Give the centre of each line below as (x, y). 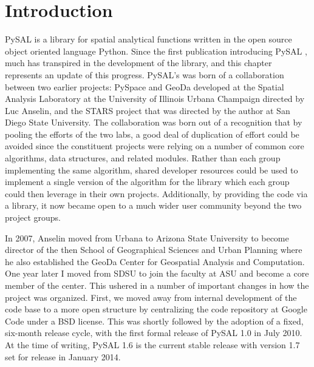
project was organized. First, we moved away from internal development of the (151, 297)
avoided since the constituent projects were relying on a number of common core (155, 146)
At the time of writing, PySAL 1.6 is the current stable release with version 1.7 (152, 344)
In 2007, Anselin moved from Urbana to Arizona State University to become (147, 237)
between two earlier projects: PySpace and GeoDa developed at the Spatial (145, 86)
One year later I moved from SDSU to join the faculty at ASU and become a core (157, 273)
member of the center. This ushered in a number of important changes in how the (157, 285)
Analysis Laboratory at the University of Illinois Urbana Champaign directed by (155, 99)
